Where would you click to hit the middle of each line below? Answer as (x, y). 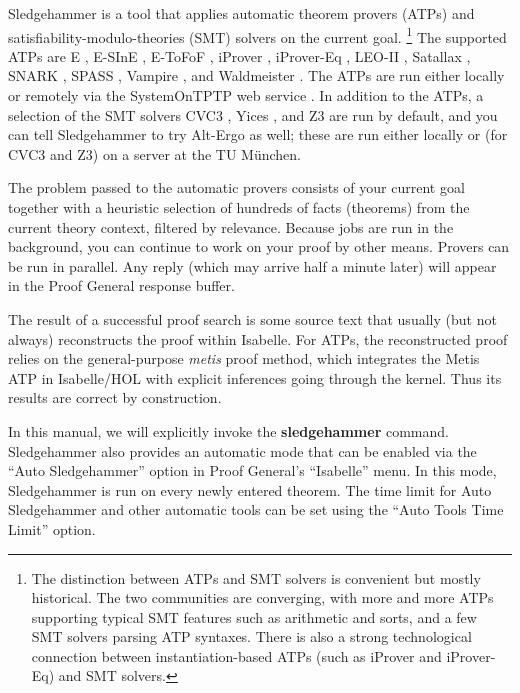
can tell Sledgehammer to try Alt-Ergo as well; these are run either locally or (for (258, 134)
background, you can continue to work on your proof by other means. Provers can (259, 246)
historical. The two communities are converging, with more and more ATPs (262, 597)
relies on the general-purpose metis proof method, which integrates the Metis (244, 358)
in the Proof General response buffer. (121, 285)
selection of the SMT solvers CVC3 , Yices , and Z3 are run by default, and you (253, 114)
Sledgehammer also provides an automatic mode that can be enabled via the (242, 450)
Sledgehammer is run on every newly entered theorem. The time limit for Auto (250, 489)
